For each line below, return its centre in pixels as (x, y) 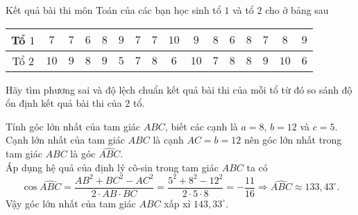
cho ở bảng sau (297, 10)
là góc (83, 154)
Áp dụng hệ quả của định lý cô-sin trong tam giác (112, 167)
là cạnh (168, 140)
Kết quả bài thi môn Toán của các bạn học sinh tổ (113, 10)
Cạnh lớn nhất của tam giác (65, 140)
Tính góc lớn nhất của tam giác (73, 126)
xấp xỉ (177, 203)
